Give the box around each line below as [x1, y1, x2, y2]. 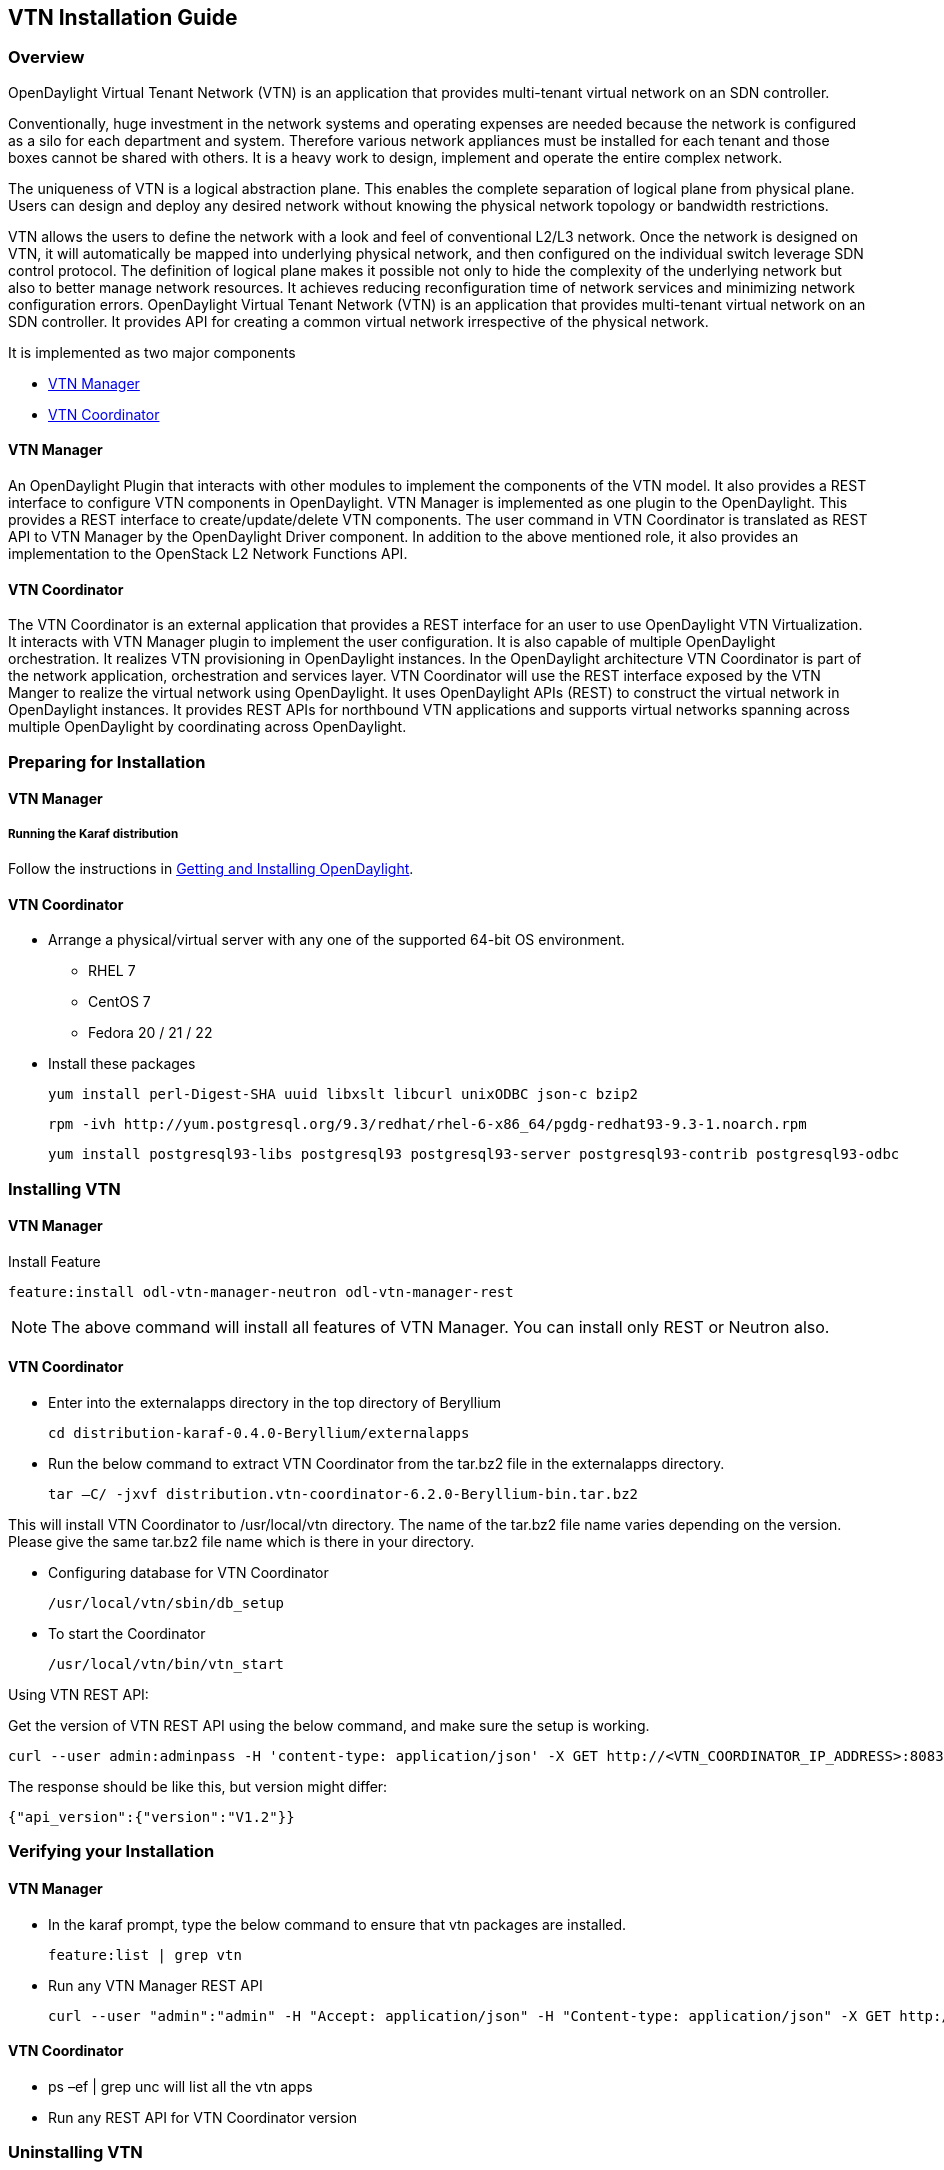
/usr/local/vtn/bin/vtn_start [48, 1656, 285, 1673]
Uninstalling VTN [8, 2142, 143, 2163]
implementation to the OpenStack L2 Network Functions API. [8, 545, 408, 563]
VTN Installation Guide [8, 5, 238, 30]
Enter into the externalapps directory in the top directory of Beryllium [48, 1394, 502, 1412]
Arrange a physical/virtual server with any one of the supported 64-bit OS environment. [48, 931, 625, 949]
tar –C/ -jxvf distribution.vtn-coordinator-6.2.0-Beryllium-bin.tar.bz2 [48, 1486, 639, 1503]
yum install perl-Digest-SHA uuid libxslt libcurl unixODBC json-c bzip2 [48, 1086, 639, 1103]
